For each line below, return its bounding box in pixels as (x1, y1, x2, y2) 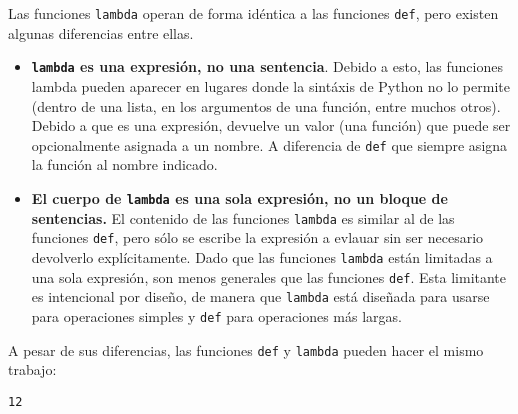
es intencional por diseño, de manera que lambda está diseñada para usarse (31, 286, 490, 307)
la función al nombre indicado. (31, 154, 218, 175)
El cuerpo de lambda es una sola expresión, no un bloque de (31, 187, 448, 208)
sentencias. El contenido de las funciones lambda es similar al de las (31, 207, 455, 228)
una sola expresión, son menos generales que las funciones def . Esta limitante (31, 266, 507, 287)
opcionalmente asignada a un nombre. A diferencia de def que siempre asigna (31, 134, 508, 155)
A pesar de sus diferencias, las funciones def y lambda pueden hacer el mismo (8, 339, 484, 360)
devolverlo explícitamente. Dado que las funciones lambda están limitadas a (31, 246, 493, 267)
